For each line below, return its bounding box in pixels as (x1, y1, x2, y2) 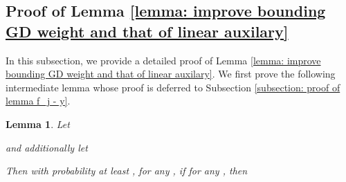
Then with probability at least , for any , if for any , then (6, 163, 248, 178)
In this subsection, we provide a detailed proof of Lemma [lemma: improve (6, 53, 321, 67)
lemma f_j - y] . (6, 93, 71, 108)
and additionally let (6, 140, 88, 154)
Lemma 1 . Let (6, 116, 70, 131)
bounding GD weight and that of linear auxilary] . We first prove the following (6, 66, 336, 81)
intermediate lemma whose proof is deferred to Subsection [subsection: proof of (6, 80, 340, 94)
